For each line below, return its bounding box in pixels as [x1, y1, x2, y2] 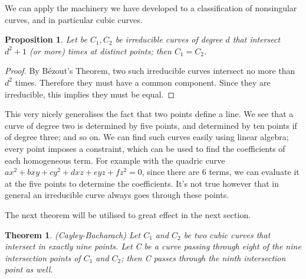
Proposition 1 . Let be [5, 33, 87, 46]
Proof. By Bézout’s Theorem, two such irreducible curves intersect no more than [5, 64, 295, 77]
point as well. [5, 263, 53, 275]
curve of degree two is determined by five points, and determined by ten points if [5, 119, 297, 131]
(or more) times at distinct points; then [29, 44, 172, 57]
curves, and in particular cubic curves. [5, 13, 143, 25]
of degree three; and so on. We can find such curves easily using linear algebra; [5, 131, 289, 143]
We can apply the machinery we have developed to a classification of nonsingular [5, 2, 297, 14]
